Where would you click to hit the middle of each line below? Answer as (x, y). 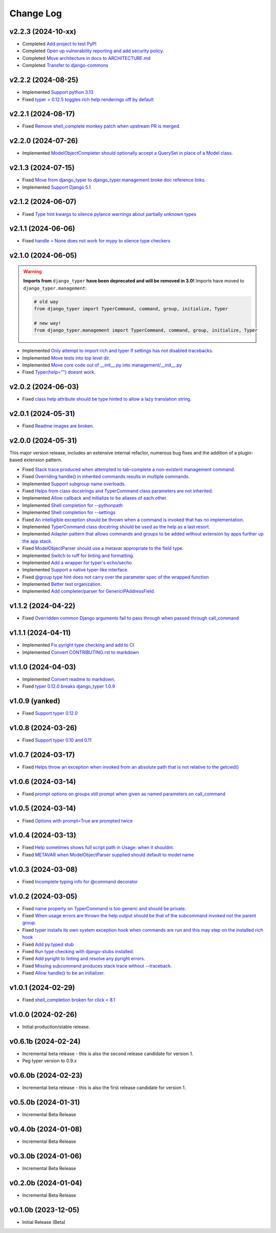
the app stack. (37, 541)
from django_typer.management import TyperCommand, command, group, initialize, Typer (146, 330)
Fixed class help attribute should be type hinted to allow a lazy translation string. (107, 399)
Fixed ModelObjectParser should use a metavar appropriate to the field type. (103, 548)
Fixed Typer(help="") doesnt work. (59, 372)
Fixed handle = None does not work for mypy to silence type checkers (96, 241)
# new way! (48, 323)
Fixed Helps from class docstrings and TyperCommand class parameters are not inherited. (118, 491)
